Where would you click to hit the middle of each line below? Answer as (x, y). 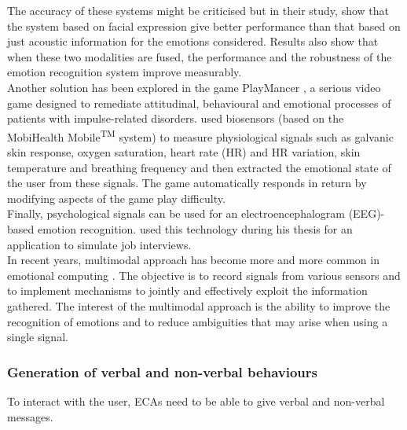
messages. (30, 416)
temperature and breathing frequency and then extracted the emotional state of (199, 167)
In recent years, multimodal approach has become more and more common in (193, 260)
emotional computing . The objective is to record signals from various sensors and (204, 275)
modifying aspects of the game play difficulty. (116, 198)
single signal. (38, 337)
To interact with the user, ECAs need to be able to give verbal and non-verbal (196, 401)
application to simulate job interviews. (99, 244)
